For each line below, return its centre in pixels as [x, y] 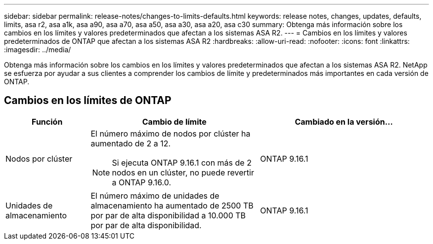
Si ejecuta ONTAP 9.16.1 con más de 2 [182, 162]
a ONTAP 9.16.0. [142, 182]
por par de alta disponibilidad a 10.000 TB [168, 215]
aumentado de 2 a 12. [131, 143]
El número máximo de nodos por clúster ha [171, 133]
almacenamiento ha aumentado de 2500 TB [172, 205]
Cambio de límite [174, 122]
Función [47, 122]
